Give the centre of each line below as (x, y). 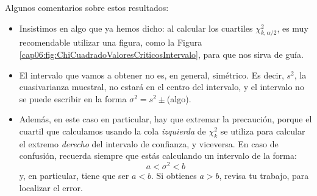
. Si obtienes (174, 176)
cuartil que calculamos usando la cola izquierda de (112, 131)
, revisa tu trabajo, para (264, 176)
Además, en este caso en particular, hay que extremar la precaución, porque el (166, 119)
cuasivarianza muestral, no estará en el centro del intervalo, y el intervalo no (162, 87)
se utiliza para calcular (263, 131)
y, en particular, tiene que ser (74, 176)
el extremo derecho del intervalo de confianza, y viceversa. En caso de (149, 143)
